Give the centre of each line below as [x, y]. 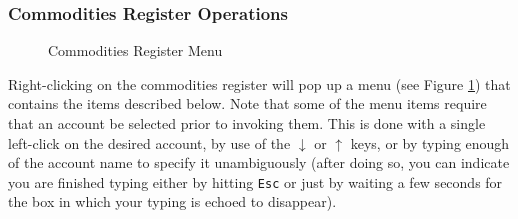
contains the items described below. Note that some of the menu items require [247, 103]
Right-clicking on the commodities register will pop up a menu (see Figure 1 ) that [259, 83]
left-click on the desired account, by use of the [149, 142]
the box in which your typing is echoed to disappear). [172, 201]
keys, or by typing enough [430, 142]
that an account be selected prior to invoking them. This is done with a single [247, 123]
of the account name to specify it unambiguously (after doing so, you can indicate [259, 162]
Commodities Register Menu [135, 50]
